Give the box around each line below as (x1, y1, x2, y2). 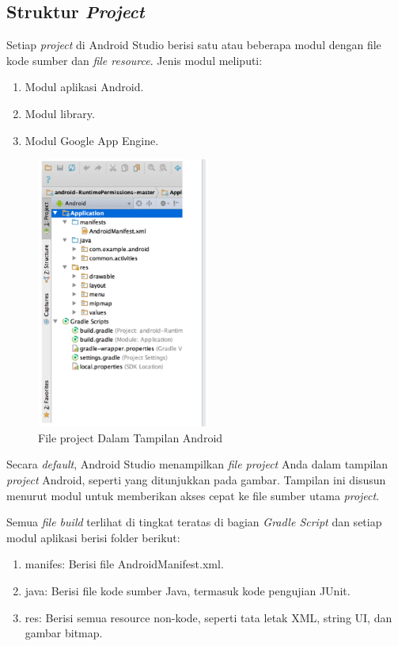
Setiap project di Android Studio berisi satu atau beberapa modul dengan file (6, 36, 381, 53)
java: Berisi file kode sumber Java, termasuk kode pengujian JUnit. (25, 583, 351, 599)
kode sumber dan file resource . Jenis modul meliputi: (6, 52, 263, 68)
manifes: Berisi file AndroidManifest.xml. (25, 556, 224, 572)
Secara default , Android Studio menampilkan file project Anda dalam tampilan (6, 456, 389, 472)
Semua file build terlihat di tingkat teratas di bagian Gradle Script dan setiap (6, 514, 382, 530)
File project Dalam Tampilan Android (38, 429, 223, 445)
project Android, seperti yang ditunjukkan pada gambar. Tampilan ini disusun (6, 472, 386, 488)
